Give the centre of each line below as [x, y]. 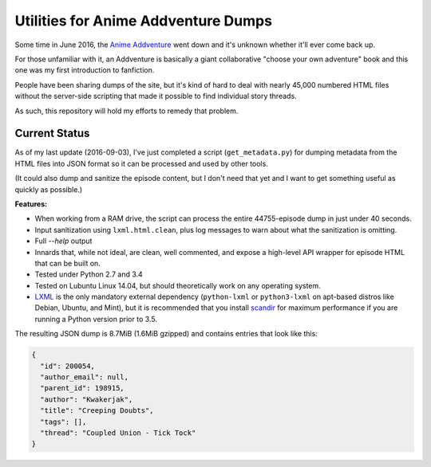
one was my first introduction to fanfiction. [85, 70]
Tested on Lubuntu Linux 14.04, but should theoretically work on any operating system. [178, 285]
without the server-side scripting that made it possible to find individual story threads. [156, 96]
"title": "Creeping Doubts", [97, 411]
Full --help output [63, 241]
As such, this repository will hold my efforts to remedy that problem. [127, 111]
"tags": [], [63, 422]
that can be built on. [68, 263]
